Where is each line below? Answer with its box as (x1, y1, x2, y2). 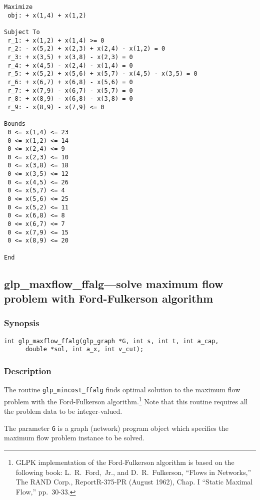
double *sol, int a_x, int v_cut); (25, 346, 144, 353)
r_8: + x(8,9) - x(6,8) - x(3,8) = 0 (7, 95, 133, 103)
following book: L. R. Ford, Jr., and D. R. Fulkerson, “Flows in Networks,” (15, 466, 251, 477)
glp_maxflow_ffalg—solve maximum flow (4, 276, 223, 291)
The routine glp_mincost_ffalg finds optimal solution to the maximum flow (4, 384, 240, 395)
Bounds (4, 120, 25, 128)
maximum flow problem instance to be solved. (4, 432, 144, 443)
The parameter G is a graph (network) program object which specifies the (4, 422, 228, 433)
